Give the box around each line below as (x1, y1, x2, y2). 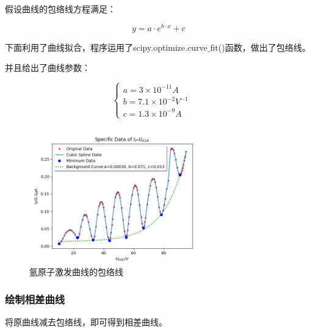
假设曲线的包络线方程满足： (5, 2, 116, 15)
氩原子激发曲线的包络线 (29, 265, 123, 278)
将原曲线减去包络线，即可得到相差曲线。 (5, 315, 167, 328)
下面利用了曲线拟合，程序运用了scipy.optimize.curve (5, 40, 207, 53)
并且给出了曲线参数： (5, 61, 90, 74)
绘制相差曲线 (5, 291, 65, 306)
